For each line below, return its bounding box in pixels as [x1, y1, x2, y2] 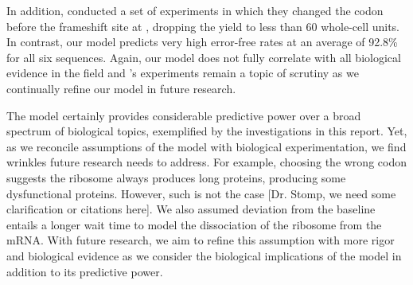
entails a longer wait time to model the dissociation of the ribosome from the [6, 216, 382, 232]
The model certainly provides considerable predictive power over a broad [6, 107, 361, 123]
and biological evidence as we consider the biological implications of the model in [6, 247, 402, 264]
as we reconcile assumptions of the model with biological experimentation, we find [6, 138, 407, 154]
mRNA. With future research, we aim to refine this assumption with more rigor [6, 232, 395, 248]
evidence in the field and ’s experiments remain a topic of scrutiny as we [6, 64, 359, 81]
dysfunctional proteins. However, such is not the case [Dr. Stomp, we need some [6, 185, 396, 201]
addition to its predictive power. [6, 263, 163, 279]
